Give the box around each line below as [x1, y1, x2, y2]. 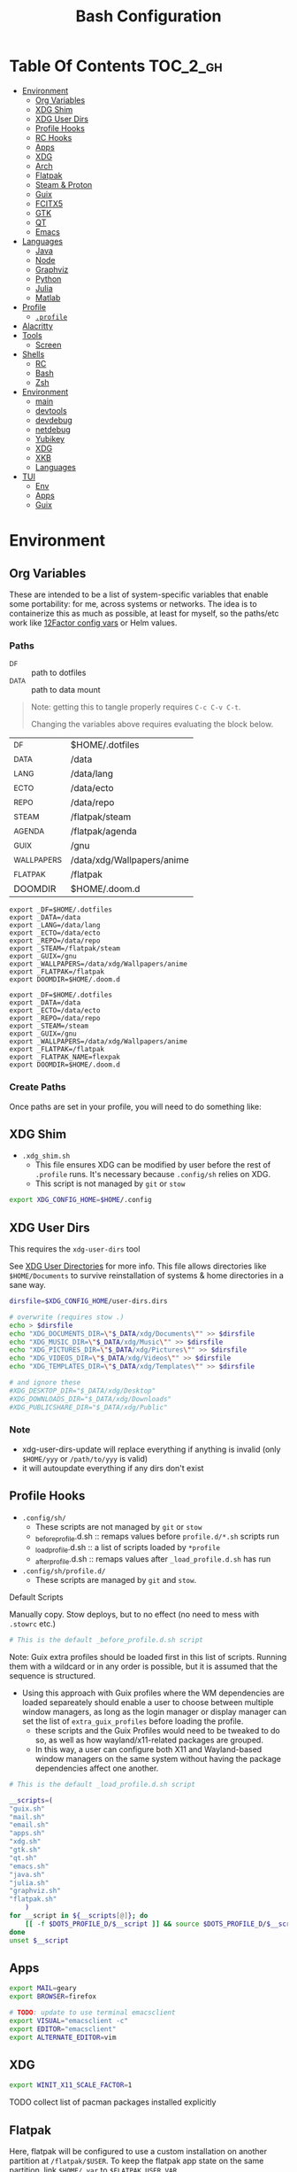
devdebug [34, 415, 72, 425]
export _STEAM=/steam [9, 1021, 89, 1031]
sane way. [9, 1280, 47, 1291]
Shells [21, 348, 45, 360]
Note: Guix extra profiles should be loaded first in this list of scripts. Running [9, 1651, 287, 1662]
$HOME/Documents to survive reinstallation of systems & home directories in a [9, 1270, 285, 1281]
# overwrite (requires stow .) [9, 1313, 125, 1322]
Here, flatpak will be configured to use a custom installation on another [9, 2146, 268, 2157]
